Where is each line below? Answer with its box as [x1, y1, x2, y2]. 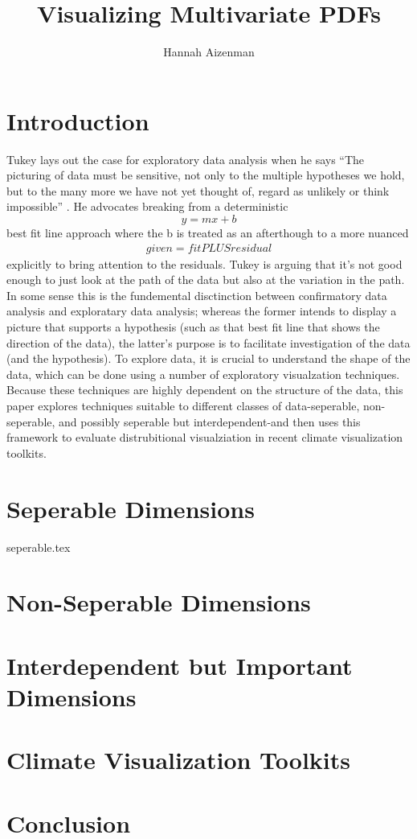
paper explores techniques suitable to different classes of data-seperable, [6, 397, 360, 413]
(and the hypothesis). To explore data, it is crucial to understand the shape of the [6, 350, 411, 367]
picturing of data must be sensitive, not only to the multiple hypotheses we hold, [6, 167, 405, 183]
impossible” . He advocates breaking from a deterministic [6, 198, 288, 215]
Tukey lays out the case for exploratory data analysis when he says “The [6, 150, 365, 167]
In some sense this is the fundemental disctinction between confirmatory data [6, 286, 387, 303]
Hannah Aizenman [163, 43, 255, 60]
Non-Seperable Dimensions [6, 586, 311, 619]
